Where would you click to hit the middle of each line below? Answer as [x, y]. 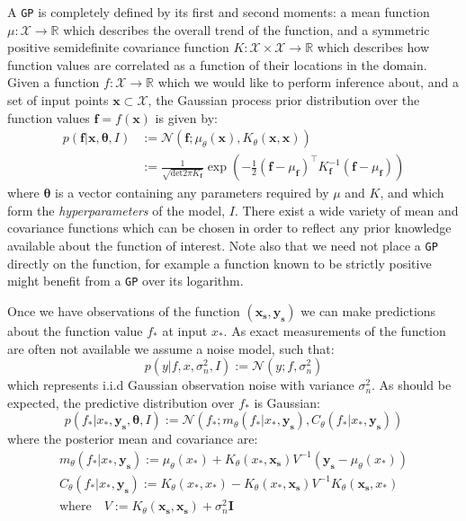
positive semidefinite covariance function [118, 47]
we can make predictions [368, 310]
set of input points [58, 100]
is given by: [186, 117]
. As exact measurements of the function [335, 330]
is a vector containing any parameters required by [192, 193]
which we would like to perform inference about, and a [308, 82]
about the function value [75, 330]
